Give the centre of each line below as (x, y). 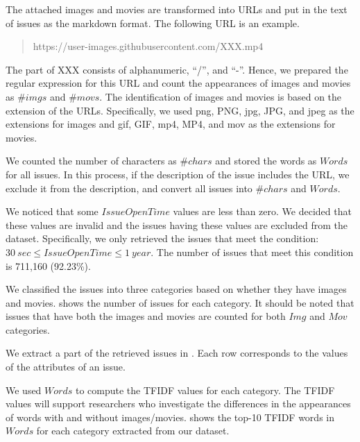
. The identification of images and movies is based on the (221, 96)
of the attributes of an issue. (66, 367)
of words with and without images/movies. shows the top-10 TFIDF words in (170, 417)
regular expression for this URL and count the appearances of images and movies (178, 83)
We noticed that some (52, 211)
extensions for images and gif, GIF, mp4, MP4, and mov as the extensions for (171, 124)
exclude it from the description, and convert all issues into (129, 188)
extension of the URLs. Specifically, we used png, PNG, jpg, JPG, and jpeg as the (180, 110)
